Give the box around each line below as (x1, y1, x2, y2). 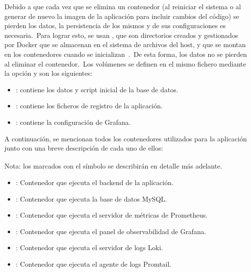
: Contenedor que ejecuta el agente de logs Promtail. (16, 258, 172, 269)
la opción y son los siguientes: (4, 68, 93, 78)
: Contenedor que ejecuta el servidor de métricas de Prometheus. (16, 210, 208, 220)
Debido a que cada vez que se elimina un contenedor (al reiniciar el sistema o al (4, 1, 241, 11)
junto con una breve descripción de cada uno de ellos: (4, 143, 163, 153)
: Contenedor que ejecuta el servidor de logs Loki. (16, 242, 163, 253)
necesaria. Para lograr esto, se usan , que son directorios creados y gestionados (4, 30, 238, 40)
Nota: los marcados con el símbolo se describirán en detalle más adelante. (4, 161, 222, 171)
